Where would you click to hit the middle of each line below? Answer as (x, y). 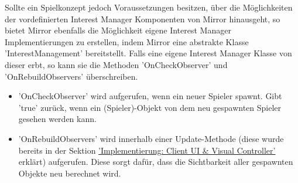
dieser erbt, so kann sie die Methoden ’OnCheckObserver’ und (116, 64)
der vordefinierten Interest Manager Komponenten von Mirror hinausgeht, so (143, 18)
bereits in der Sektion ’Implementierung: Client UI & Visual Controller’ (147, 150)
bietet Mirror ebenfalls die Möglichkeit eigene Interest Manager (118, 30)
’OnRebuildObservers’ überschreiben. (71, 76)
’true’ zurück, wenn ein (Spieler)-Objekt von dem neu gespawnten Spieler (150, 107)
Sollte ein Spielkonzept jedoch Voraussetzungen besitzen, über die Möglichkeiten (149, 7)
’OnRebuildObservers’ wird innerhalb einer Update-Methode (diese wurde (151, 138)
